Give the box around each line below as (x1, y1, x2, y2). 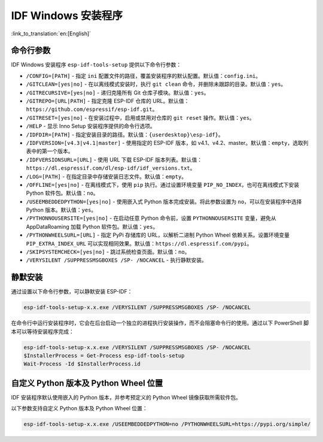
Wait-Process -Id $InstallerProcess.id (23, 361, 141, 368)
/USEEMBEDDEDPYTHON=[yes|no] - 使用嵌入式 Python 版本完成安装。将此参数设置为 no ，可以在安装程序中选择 (26, 198, 302, 205)
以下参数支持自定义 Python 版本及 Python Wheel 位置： (11, 405, 148, 412)
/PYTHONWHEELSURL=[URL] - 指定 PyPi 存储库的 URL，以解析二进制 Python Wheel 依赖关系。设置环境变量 (26, 231, 290, 239)
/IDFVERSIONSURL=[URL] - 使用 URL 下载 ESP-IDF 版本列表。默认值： (26, 156, 203, 163)
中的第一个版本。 (31, 147, 74, 155)
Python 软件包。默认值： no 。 (26, 189, 99, 197)
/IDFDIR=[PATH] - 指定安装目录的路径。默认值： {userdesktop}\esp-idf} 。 (26, 131, 224, 138)
